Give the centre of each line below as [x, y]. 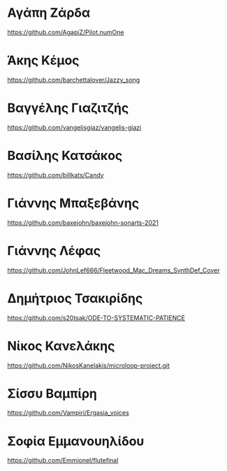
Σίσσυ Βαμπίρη [52, 393]
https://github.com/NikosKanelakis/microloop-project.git [88, 365]
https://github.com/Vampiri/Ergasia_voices [68, 413]
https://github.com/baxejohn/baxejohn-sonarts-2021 [83, 222]
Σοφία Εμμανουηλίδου [76, 441]
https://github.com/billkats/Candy [56, 175]
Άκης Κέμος [43, 60]
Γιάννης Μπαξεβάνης [73, 203]
